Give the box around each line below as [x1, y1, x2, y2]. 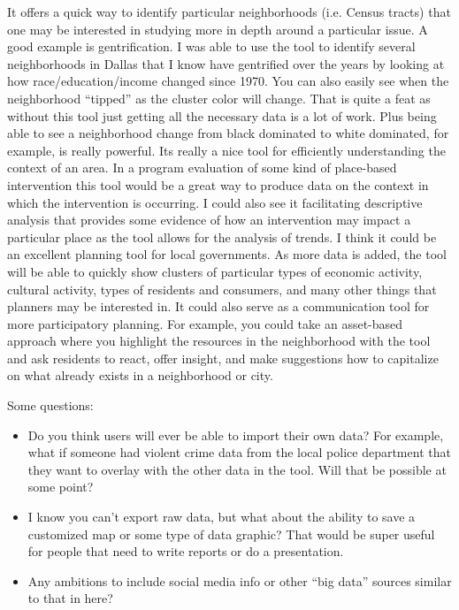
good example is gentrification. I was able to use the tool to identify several [7, 37, 416, 56]
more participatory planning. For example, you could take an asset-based [7, 314, 403, 332]
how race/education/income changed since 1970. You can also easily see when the [7, 72, 449, 90]
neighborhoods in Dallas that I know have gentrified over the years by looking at [7, 54, 445, 72]
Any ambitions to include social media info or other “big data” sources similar [27, 571, 452, 590]
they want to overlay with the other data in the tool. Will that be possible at [27, 460, 447, 478]
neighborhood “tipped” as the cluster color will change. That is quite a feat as [7, 88, 431, 107]
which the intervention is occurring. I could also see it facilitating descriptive [7, 193, 423, 211]
